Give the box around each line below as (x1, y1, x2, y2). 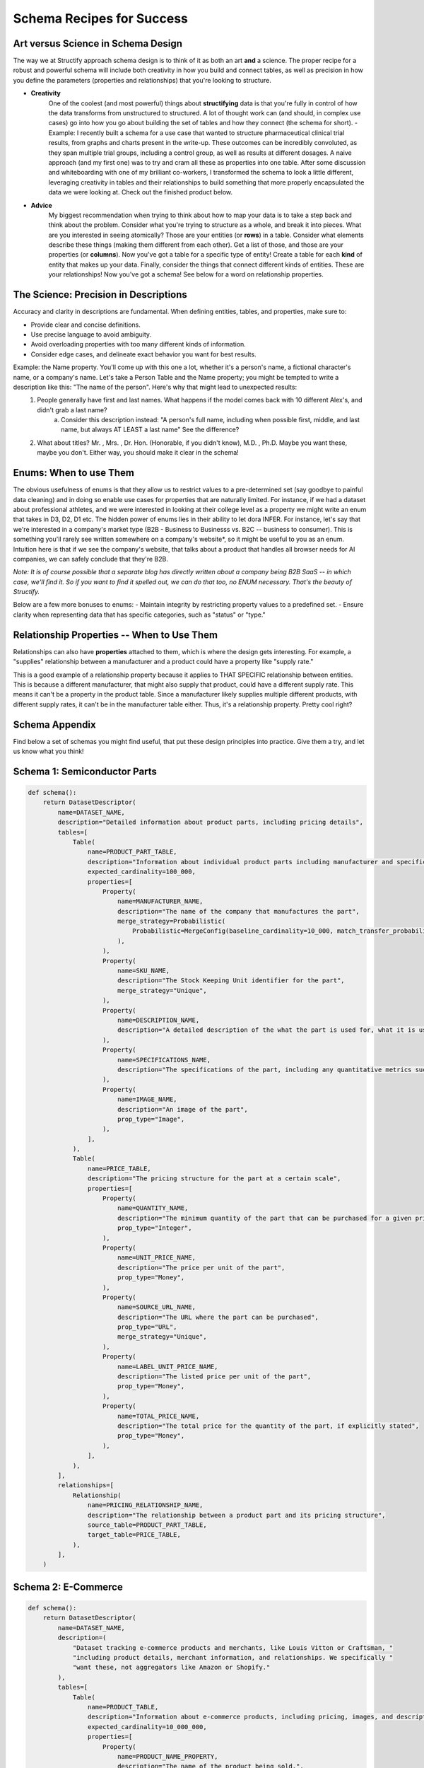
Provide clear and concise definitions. (30, 320, 141, 329)
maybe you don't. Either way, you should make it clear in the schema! (37, 448, 240, 457)
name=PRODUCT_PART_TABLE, (87, 848, 177, 856)
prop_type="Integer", (117, 1224, 192, 1232)
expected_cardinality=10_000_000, (87, 1723, 208, 1731)
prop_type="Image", (117, 1115, 185, 1123)
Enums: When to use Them (13, 467, 134, 479)
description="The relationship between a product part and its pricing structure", (87, 1511, 386, 1519)
